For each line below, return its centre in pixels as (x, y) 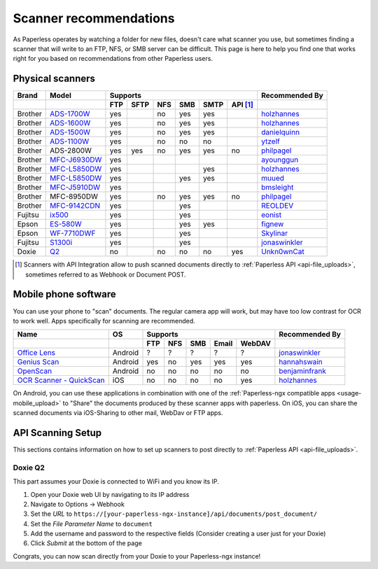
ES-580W (66, 224)
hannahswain (301, 362)
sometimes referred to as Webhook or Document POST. (106, 274)
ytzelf (271, 141)
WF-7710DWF (73, 233)
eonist (272, 215)
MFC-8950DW (74, 197)
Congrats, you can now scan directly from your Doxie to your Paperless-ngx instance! (137, 556)
